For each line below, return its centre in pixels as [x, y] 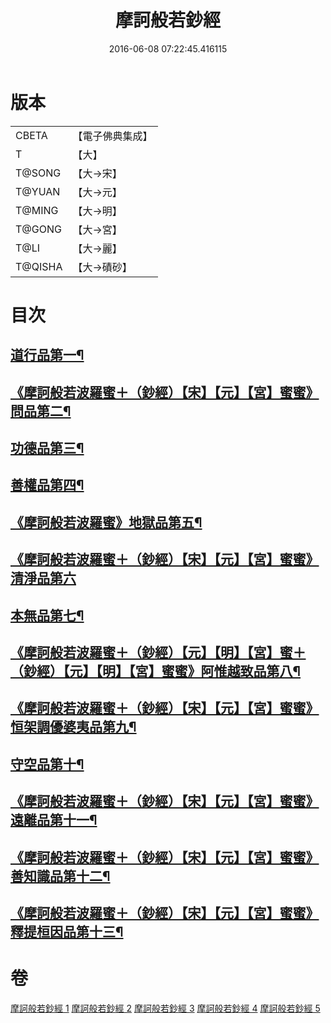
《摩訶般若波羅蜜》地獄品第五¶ [106, 522]
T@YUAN [38, 191]
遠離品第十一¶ [54, 820]
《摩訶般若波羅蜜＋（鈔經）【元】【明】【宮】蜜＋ [158, 652]
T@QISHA [39, 266]
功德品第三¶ [47, 448]
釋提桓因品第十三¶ [67, 931]
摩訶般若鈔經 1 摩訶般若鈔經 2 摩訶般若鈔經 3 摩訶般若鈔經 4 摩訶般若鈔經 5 [165, 1008]
